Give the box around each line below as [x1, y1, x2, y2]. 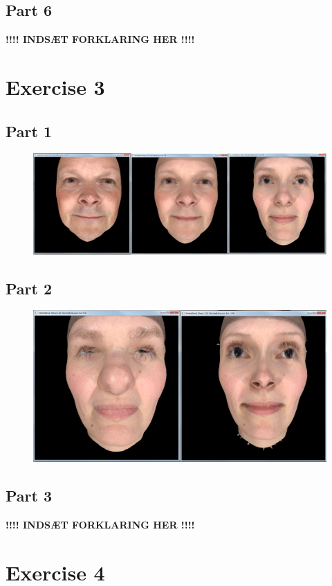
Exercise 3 [6, 72, 105, 100]
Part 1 [6, 120, 53, 141]
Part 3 [6, 484, 53, 506]
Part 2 [6, 277, 53, 299]
